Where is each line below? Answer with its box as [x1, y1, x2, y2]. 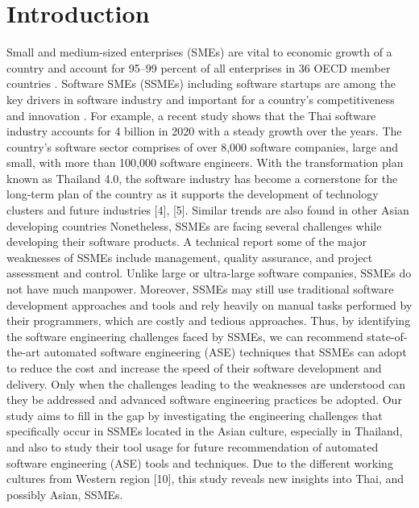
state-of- [367, 327, 408, 344]
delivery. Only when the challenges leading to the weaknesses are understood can [6, 375, 406, 392]
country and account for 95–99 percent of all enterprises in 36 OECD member [6, 59, 391, 76]
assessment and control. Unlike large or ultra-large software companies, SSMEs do [6, 264, 412, 281]
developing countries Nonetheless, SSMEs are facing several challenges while [6, 217, 382, 234]
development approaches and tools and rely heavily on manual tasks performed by [6, 296, 413, 313]
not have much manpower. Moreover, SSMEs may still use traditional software [6, 281, 394, 298]
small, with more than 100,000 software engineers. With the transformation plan [6, 154, 404, 171]
